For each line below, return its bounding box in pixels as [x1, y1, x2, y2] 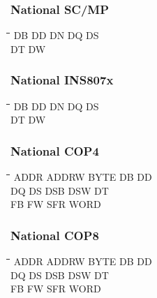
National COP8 [10, 226, 99, 244]
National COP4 [10, 142, 99, 159]
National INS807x [10, 71, 114, 89]
